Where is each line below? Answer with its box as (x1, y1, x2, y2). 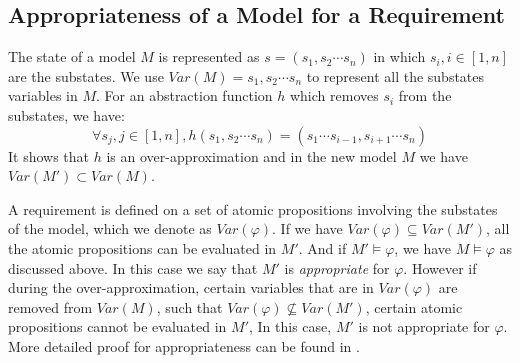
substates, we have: (8, 104, 125, 125)
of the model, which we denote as (8, 218, 212, 239)
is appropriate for (284, 257, 390, 278)
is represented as (158, 46, 260, 67)
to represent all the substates (306, 65, 485, 86)
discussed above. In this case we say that (8, 257, 258, 278)
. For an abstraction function (96, 85, 273, 106)
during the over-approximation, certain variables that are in (8, 277, 374, 298)
